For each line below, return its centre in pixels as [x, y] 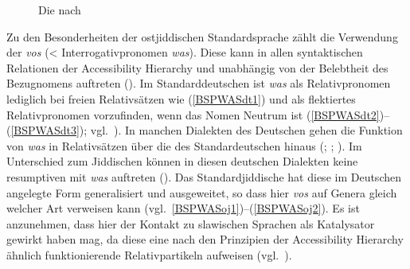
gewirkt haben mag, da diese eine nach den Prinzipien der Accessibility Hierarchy [205, 239]
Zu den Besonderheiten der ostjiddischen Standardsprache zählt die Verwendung [202, 36]
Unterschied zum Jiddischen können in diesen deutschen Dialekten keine [182, 161]
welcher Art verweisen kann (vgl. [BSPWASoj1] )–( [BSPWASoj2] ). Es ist [183, 208]
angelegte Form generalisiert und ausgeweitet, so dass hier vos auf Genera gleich [202, 192]
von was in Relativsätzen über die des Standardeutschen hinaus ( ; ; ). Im [184, 145]
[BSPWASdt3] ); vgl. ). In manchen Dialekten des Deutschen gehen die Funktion [207, 130]
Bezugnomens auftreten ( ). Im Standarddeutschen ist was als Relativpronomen [199, 83]
